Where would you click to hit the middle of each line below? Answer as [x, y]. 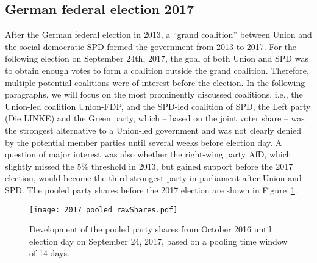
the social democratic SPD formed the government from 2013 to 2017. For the [151, 46]
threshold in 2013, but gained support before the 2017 [192, 166]
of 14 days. [49, 253]
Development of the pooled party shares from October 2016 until [151, 229]
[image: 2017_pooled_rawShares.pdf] [104, 210]
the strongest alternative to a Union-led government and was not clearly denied [153, 130]
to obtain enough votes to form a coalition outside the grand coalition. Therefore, [157, 70]
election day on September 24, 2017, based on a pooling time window [158, 241]
